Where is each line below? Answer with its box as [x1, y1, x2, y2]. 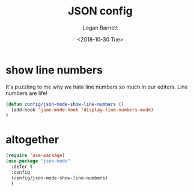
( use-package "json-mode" [5, 158, 70, 164]
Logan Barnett [82, 24, 118, 31]
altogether [5, 132, 59, 146]
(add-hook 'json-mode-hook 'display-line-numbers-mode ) [11, 107, 154, 113]
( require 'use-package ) [5, 152, 65, 159]
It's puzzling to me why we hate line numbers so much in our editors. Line [5, 83, 189, 90]
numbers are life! [5, 89, 47, 97]
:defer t [11, 164, 33, 170]
